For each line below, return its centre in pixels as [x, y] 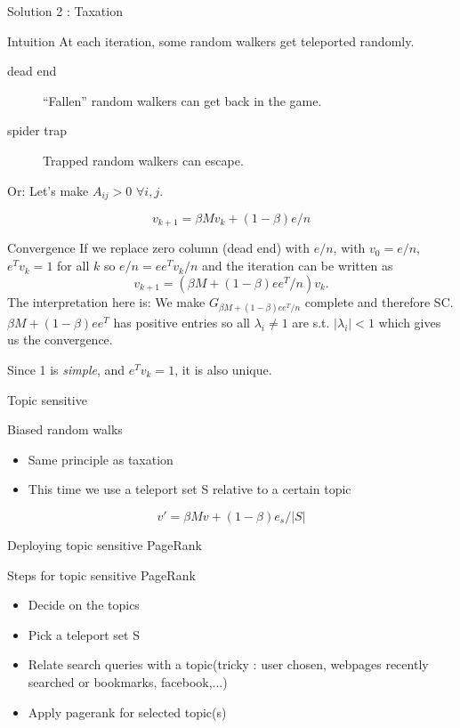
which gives [410, 322]
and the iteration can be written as [298, 266]
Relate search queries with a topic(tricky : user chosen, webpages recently [228, 664]
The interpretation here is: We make [106, 301]
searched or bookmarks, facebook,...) [128, 681]
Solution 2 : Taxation [65, 11]
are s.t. [311, 322]
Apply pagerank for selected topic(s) [127, 712]
